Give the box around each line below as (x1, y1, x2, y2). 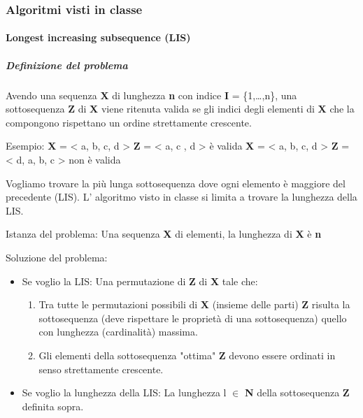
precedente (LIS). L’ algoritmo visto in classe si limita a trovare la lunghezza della (6, 189, 357, 204)
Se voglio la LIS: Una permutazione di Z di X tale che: (22, 273, 258, 288)
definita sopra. (22, 398, 84, 413)
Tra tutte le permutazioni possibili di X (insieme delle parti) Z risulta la (38, 297, 350, 312)
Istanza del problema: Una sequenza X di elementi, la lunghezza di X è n (6, 226, 322, 241)
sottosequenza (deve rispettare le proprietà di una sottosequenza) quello (38, 310, 347, 325)
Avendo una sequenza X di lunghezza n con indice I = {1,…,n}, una (6, 87, 297, 102)
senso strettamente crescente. (38, 361, 164, 376)
